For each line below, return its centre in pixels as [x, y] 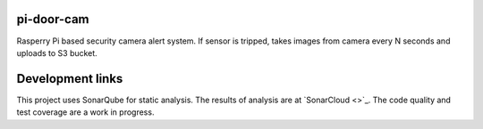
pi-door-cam [53, 19]
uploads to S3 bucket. [57, 52]
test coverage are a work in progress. [85, 112]
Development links [70, 79]
